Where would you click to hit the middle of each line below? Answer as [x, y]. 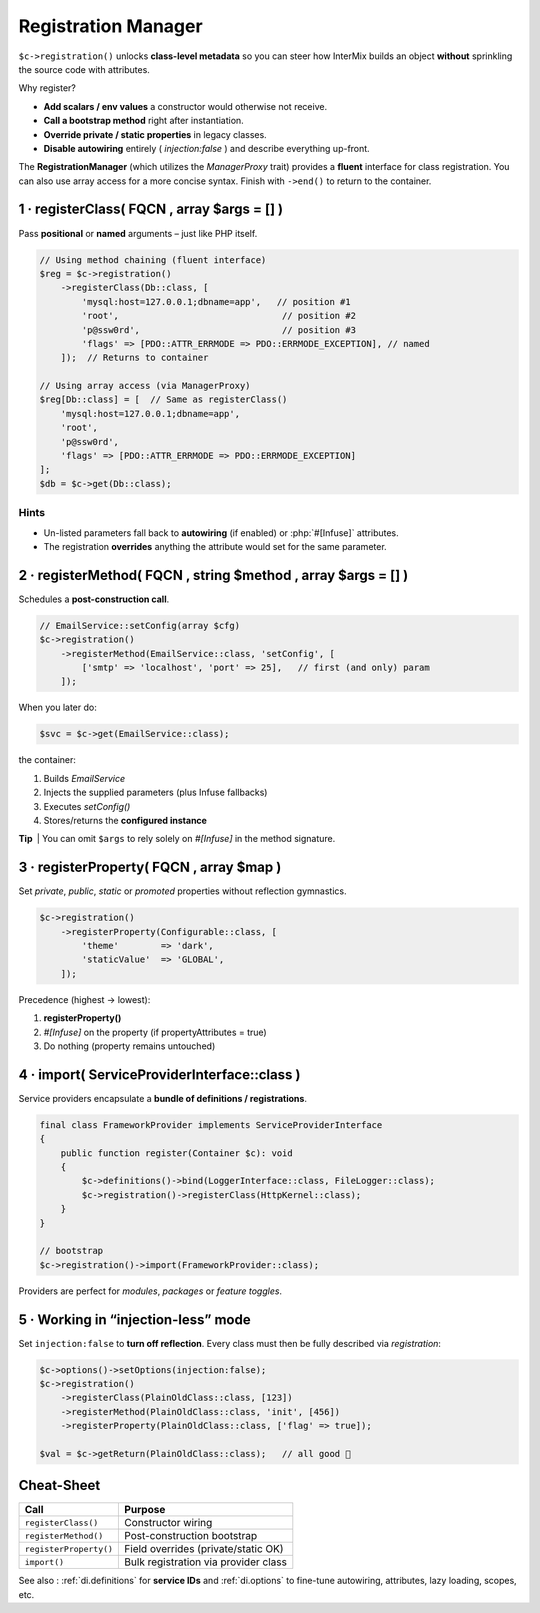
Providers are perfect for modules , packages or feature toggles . [150, 1291]
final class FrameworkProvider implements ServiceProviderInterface [211, 1124]
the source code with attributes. [84, 69]
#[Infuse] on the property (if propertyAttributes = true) [155, 1032]
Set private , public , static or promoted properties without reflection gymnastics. [182, 891]
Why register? [47, 88]
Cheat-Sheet [59, 1485]
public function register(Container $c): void [177, 1153]
